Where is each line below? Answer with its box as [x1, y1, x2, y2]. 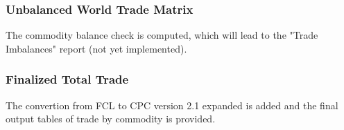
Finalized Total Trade [6, 71, 129, 88]
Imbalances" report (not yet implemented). [6, 41, 187, 55]
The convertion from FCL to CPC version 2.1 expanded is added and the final [6, 98, 338, 112]
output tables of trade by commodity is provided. [6, 111, 216, 126]
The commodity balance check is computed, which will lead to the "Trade [6, 28, 318, 42]
